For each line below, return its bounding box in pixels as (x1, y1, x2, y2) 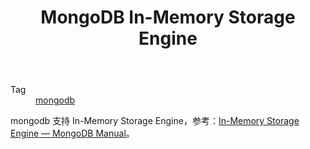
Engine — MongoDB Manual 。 (10, 127, 135, 140)
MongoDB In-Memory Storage (40, 6, 296, 29)
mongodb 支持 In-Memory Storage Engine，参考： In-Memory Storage (10, 115, 300, 127)
